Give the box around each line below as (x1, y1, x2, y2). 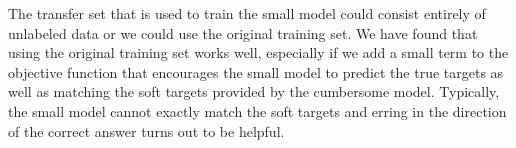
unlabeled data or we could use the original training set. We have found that (8, 22, 478, 43)
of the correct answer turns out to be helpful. (8, 120, 285, 141)
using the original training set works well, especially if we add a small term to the (8, 42, 509, 63)
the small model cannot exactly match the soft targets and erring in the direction (8, 100, 507, 121)
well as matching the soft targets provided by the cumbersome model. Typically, (8, 81, 500, 102)
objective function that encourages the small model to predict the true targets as (8, 61, 504, 82)
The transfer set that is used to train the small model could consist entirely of (8, 3, 486, 23)
